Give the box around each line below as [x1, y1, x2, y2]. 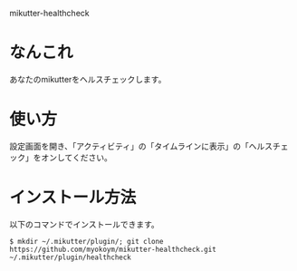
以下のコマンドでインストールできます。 [9, 218, 160, 229]
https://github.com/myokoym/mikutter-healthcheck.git [9, 245, 217, 254]
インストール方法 [9, 188, 137, 208]
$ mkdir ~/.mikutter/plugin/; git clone [9, 237, 165, 246]
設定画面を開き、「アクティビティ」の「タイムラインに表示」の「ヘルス [9, 140, 273, 151]
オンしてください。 [40, 151, 113, 162]
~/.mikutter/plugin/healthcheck [9, 253, 131, 262]
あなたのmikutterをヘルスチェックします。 [9, 73, 167, 84]
